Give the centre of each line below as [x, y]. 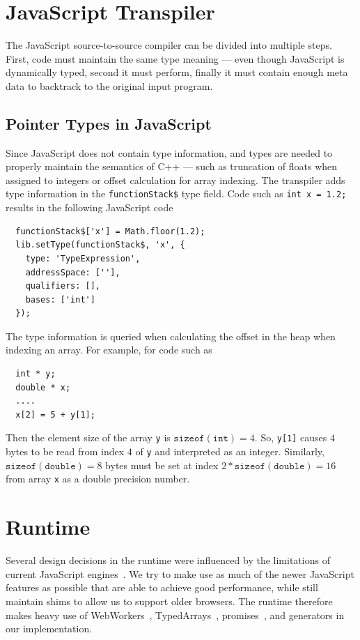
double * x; [43, 387]
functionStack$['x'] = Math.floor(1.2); [110, 231]
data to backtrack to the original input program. [109, 85]
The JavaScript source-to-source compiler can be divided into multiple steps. [169, 45]
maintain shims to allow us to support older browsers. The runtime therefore [169, 601]
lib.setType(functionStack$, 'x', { [100, 245]
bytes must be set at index [162, 465]
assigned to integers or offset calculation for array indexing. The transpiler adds [175, 180]
